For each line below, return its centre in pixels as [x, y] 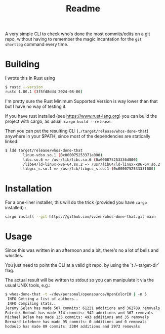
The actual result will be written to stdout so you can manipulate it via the [80, 280]
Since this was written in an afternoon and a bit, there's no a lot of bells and [82, 250]
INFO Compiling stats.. [32, 303]
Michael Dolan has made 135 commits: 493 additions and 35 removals [77, 317]
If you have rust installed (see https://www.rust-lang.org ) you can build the [81, 116]
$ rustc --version [24, 87]
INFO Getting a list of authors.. [43, 299]
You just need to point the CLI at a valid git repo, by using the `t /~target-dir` [82, 265]
